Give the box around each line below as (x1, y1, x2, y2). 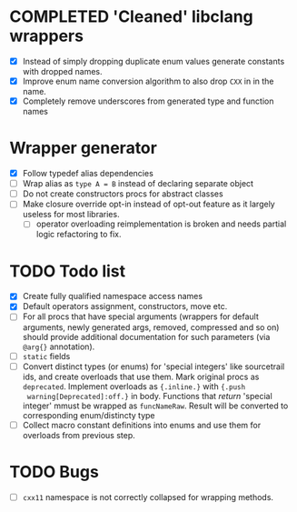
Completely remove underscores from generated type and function (22, 95, 274, 106)
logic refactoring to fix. (35, 229, 122, 240)
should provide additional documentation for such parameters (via (22, 331, 271, 342)
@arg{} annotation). (22, 341, 95, 352)
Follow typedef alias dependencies (22, 168, 154, 179)
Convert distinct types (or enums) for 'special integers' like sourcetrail (22, 361, 285, 372)
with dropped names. (22, 66, 103, 76)
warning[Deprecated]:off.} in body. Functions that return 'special (26, 390, 272, 401)
